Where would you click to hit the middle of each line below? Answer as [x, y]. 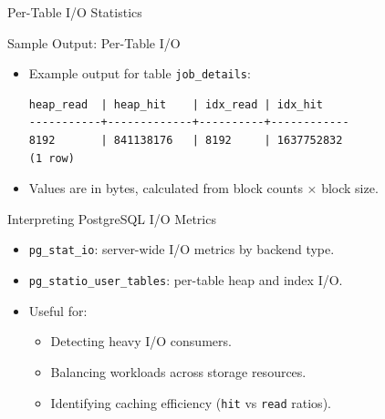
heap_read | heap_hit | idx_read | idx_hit [176, 104]
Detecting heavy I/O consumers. [141, 341]
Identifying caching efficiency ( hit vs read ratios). [191, 402]
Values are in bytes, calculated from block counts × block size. [203, 188]
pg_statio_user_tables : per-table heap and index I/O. [186, 280]
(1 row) [52, 158]
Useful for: [58, 310]
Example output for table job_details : [140, 73]
